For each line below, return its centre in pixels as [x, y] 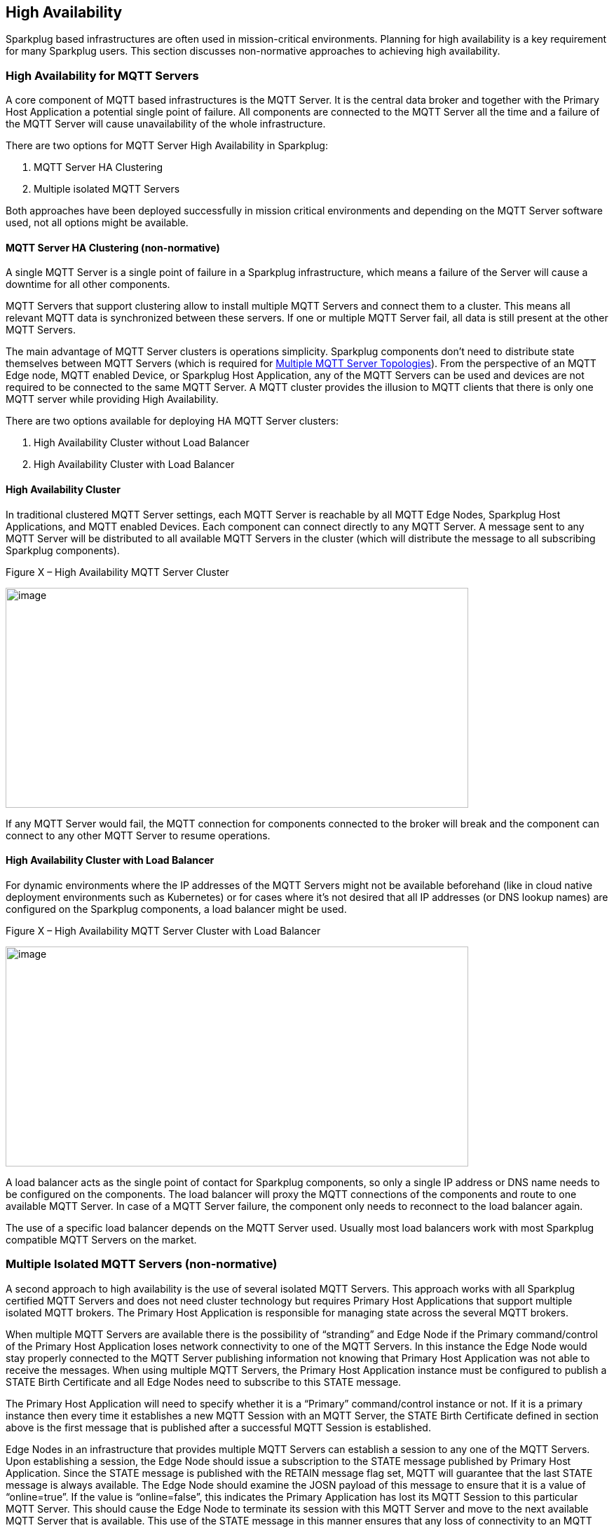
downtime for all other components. [88, 284]
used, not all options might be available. [97, 223]
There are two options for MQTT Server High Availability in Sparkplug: [167, 146]
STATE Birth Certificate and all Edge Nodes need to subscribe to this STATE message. [204, 1382]
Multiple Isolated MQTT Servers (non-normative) [142, 1264]
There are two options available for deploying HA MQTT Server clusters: [172, 421]
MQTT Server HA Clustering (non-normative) [113, 247]
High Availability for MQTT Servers [102, 75]
